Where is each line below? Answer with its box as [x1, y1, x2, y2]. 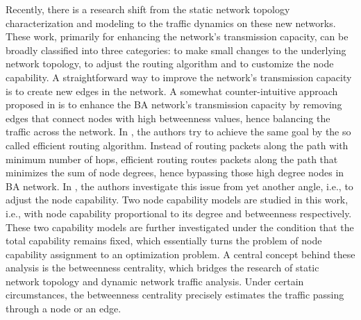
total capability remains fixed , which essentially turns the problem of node [6, 233, 322, 248]
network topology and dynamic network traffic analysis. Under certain [6, 273, 304, 288]
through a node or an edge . [6, 301, 121, 316]
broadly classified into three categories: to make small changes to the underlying [6, 42, 346, 57]
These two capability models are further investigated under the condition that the [6, 219, 354, 234]
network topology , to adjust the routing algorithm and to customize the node [6, 56, 334, 71]
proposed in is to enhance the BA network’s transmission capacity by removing [6, 97, 342, 112]
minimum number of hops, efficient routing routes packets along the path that [6, 151, 338, 166]
